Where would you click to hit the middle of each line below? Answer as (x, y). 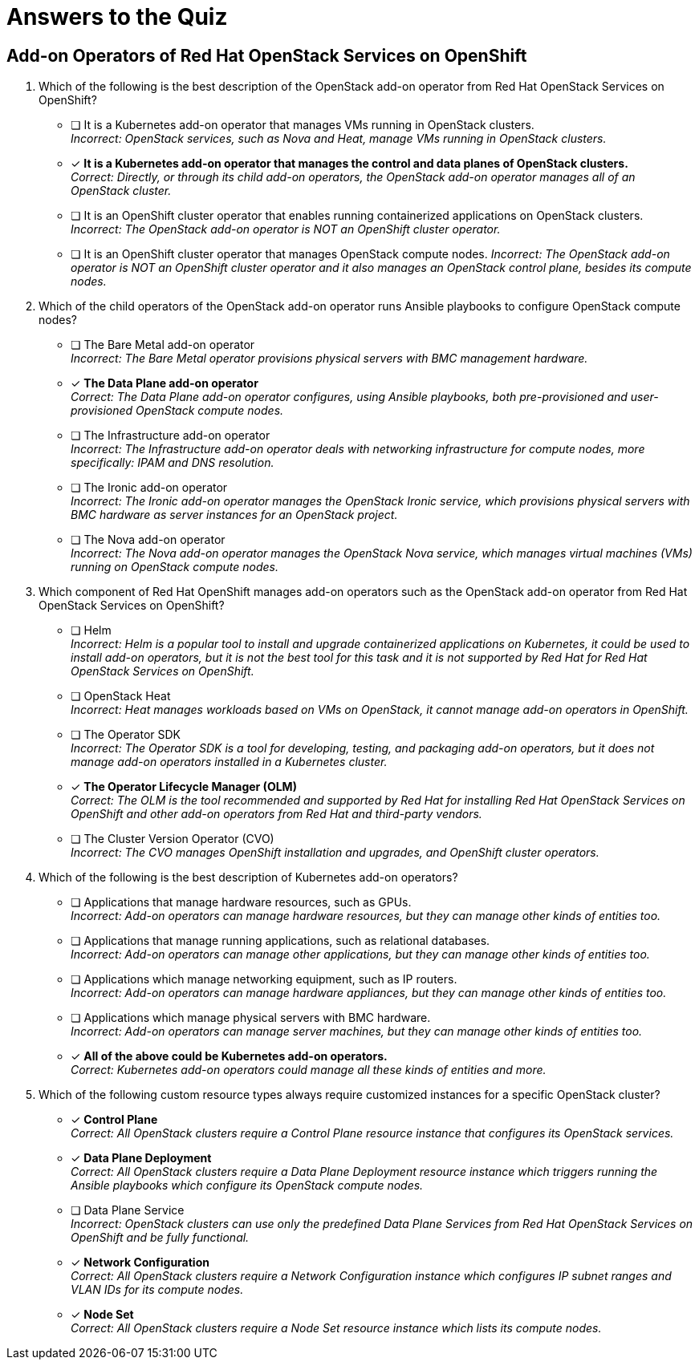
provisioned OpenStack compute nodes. (177, 411)
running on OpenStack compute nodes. (175, 567)
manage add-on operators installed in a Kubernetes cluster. (229, 762)
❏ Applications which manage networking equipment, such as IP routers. (264, 979)
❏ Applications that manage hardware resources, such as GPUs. (241, 902)
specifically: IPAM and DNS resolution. (173, 463)
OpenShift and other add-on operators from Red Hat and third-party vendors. (276, 814)
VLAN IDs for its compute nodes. (157, 1290)
